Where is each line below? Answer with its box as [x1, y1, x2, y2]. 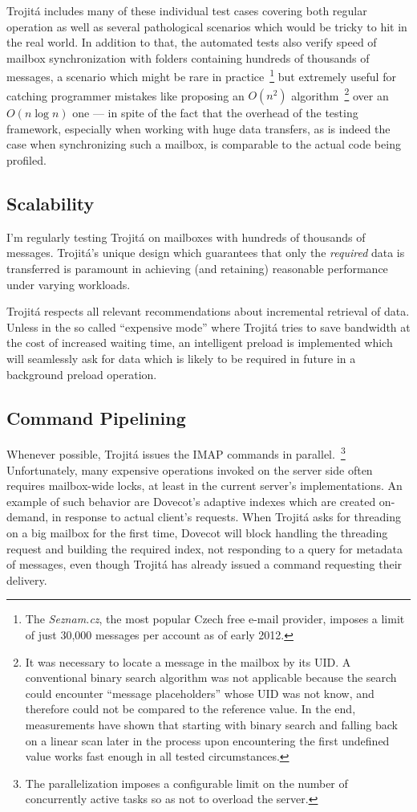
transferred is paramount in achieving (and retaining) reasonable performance [6, 260, 388, 277]
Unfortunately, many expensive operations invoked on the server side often [6, 461, 373, 478]
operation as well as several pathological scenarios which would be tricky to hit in [6, 18, 407, 35]
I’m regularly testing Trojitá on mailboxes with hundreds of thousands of [6, 228, 366, 245]
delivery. [6, 571, 47, 588]
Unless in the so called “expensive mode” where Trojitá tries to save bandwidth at [6, 318, 411, 335]
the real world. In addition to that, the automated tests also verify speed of [6, 34, 377, 51]
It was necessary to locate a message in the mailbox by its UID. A [25, 653, 351, 670]
